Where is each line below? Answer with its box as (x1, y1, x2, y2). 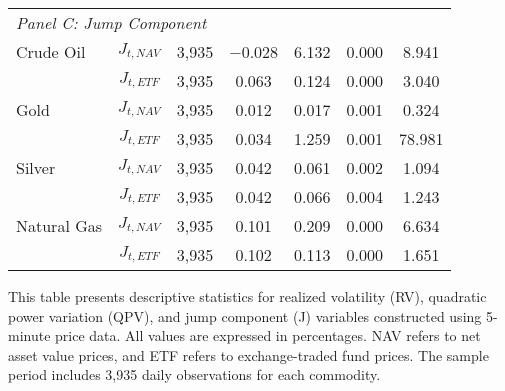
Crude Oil (16, 40, 86, 63)
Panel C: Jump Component (16, 11, 207, 34)
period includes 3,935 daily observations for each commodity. (8, 364, 381, 385)
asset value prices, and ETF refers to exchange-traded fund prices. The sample (8, 344, 489, 365)
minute (8, 325, 51, 346)
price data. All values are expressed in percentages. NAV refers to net (55, 325, 481, 346)
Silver (16, 156, 56, 179)
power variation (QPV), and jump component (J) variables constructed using (8, 305, 482, 326)
